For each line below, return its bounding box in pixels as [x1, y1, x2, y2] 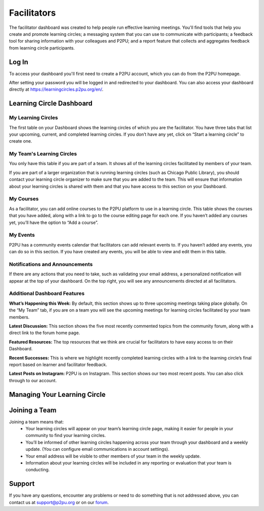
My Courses [9, 195, 39, 202]
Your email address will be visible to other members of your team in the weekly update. [25, 453, 201, 459]
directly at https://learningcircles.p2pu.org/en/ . [9, 86, 104, 93]
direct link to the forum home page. [9, 330, 80, 336]
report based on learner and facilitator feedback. [9, 362, 108, 367]
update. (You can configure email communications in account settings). [25, 446, 170, 452]
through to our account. [9, 377, 57, 383]
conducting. [25, 467, 50, 473]
